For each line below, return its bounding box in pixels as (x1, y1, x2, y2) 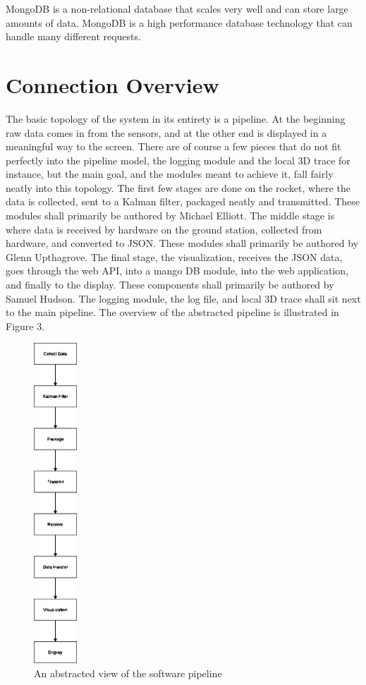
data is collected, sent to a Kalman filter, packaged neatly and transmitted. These (6, 194, 360, 209)
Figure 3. (6, 318, 45, 333)
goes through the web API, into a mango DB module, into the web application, (6, 263, 349, 278)
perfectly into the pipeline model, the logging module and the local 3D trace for (6, 152, 350, 167)
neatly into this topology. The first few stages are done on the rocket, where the (6, 180, 350, 195)
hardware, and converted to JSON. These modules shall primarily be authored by (6, 236, 359, 250)
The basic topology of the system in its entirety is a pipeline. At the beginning (6, 111, 346, 126)
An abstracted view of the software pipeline (34, 665, 222, 680)
